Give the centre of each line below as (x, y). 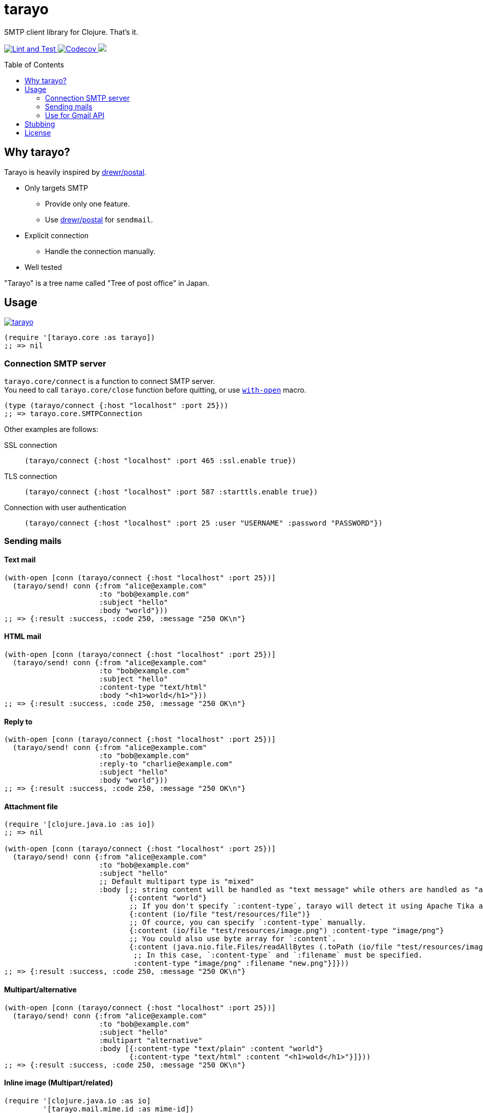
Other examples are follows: (51, 429)
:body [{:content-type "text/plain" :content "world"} (211, 1048)
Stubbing (40, 124)
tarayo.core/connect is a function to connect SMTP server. (110, 381)
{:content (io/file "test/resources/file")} (220, 914)
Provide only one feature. (87, 203)
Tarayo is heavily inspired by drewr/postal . (75, 172)
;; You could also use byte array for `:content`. (233, 939)
